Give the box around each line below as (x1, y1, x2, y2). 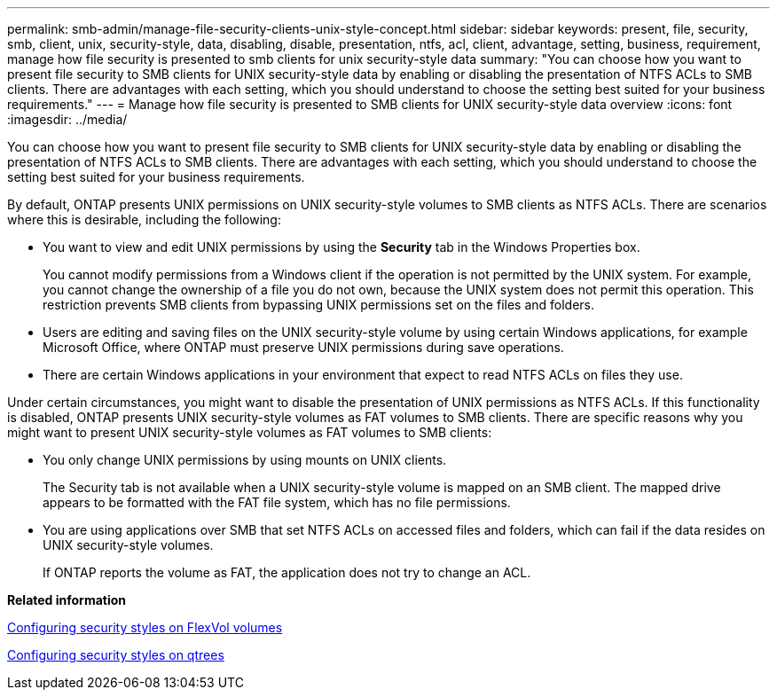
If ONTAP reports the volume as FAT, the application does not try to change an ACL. (43, 565, 531, 580)
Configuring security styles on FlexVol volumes (7, 620, 283, 635)
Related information (7, 592, 127, 607)
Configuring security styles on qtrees (7, 647, 224, 662)
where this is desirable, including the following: (7, 212, 281, 227)
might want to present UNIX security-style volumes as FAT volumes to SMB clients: (7, 425, 492, 440)
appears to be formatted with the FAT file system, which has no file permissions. (43, 495, 511, 510)
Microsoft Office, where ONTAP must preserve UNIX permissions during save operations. (43, 340, 564, 355)
